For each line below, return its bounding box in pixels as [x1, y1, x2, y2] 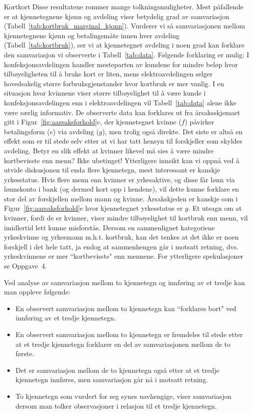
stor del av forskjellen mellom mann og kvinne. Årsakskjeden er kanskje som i [4, 193, 238, 203]
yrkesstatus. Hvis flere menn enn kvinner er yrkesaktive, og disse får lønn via [4, 174, 235, 184]
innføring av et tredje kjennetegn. [15, 313, 116, 323]
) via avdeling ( [53, 126, 99, 136]
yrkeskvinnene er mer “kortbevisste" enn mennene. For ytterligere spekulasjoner [4, 251, 244, 261]
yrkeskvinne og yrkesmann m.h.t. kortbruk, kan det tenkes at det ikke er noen [4, 232, 239, 242]
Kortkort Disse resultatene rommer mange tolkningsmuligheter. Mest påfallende [4, 1, 244, 11]
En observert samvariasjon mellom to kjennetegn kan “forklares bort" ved [15, 303, 236, 313]
